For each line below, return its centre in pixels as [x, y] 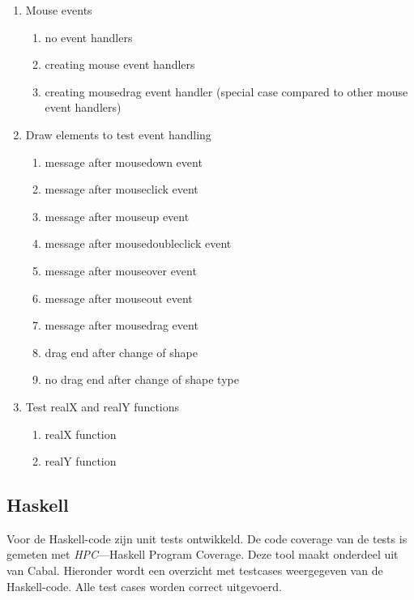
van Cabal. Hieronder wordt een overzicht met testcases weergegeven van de [195, 570]
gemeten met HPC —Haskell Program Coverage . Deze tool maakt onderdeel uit [203, 554]
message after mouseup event [117, 216]
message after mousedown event [124, 162]
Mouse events [59, 10]
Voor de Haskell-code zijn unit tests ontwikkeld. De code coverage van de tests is [207, 538]
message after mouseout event [119, 298]
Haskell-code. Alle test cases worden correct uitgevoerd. [144, 586]
